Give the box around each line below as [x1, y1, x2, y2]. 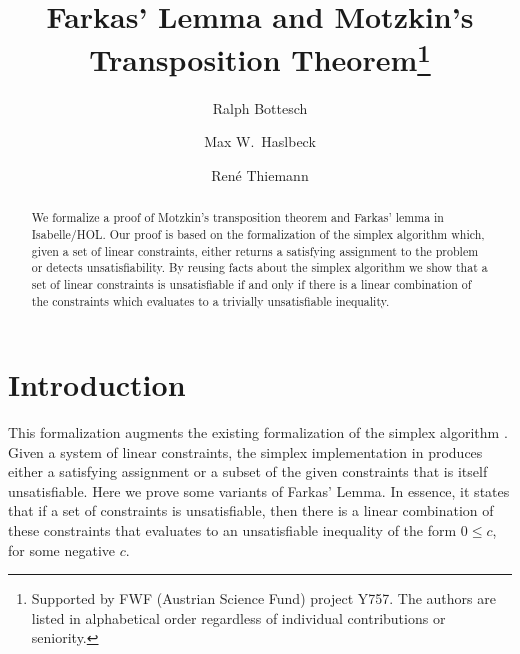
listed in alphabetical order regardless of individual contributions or [31, 607, 446, 628]
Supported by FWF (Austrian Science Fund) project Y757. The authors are [31, 588, 496, 609]
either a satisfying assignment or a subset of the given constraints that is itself [8, 461, 488, 482]
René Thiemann [211, 164, 309, 185]
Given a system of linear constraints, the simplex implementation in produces [8, 441, 483, 462]
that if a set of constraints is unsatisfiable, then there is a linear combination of [8, 500, 494, 521]
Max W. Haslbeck [204, 131, 316, 152]
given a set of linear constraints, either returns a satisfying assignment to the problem [31, 242, 479, 259]
